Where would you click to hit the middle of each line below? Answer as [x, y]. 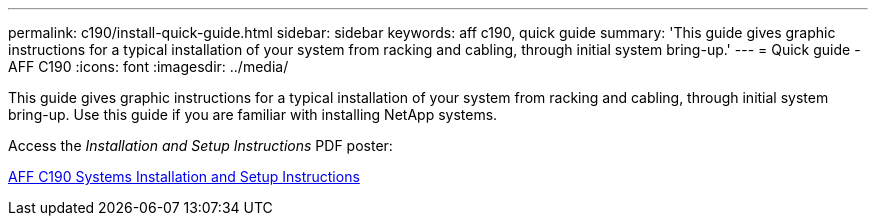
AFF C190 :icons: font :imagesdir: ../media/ [148, 66]
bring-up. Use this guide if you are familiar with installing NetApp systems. [253, 114]
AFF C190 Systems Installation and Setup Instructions [184, 176]
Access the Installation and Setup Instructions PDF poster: [200, 145]
